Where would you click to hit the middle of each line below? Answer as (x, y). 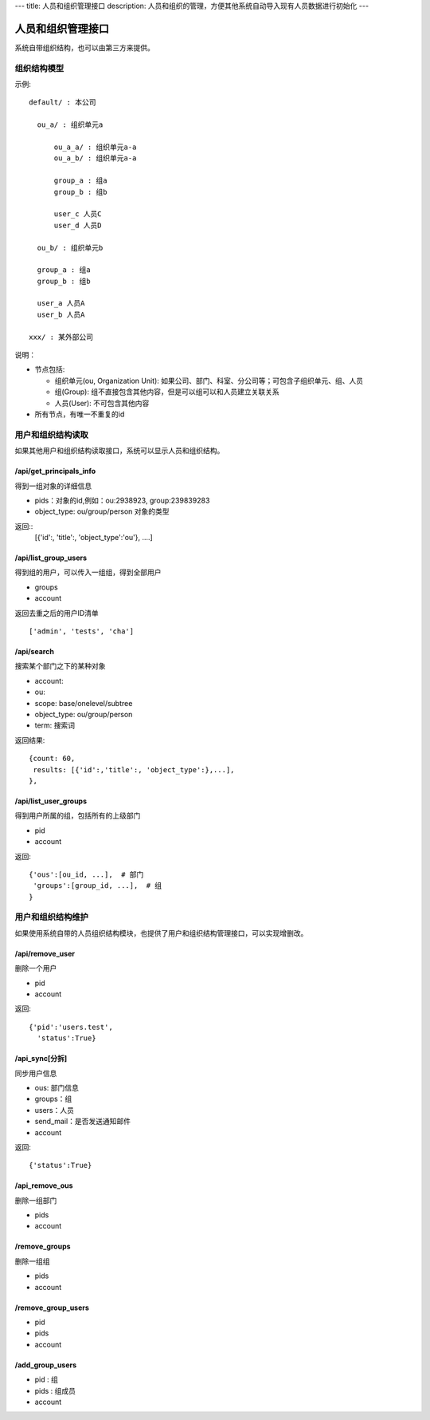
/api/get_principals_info (55, 471)
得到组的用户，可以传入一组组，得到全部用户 (88, 572)
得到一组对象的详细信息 (53, 486)
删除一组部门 (36, 1200)
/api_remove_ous (44, 1185)
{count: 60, (52, 759)
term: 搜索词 (55, 725)
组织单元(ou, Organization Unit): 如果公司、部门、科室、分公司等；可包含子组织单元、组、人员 (209, 381)
